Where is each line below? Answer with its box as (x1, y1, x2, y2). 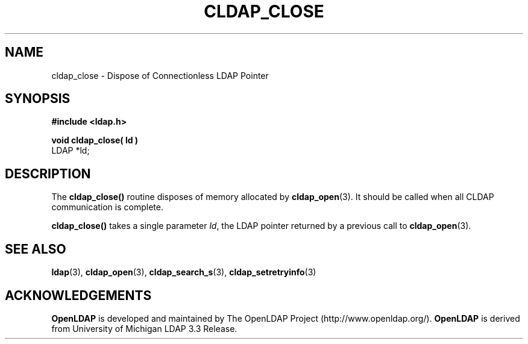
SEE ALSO (5, 241, 66, 257)
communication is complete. (51, 202, 163, 213)
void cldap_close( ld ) (51, 135, 139, 146)
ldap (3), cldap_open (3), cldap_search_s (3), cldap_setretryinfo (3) (51, 267, 316, 278)
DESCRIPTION (5, 166, 91, 181)
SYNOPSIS (5, 91, 71, 107)
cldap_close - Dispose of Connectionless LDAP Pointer (51, 70, 269, 81)
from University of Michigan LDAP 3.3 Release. (51, 323, 237, 334)
